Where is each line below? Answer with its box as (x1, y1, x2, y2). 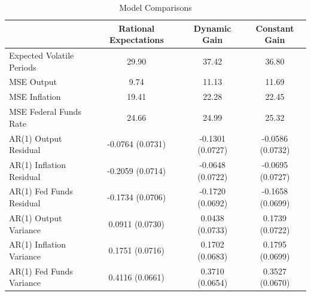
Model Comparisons (119, 1, 192, 13)
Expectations (109, 33, 164, 46)
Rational (118, 22, 155, 34)
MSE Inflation (9, 90, 61, 103)
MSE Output (9, 75, 57, 88)
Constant (255, 22, 294, 34)
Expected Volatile (9, 49, 74, 62)
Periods (9, 60, 36, 73)
